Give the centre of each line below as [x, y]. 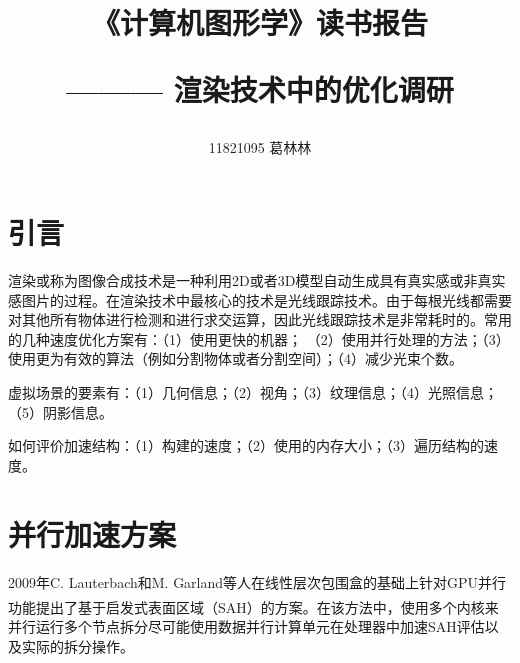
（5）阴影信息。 [60, 411]
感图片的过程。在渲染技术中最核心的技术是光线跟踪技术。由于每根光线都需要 [260, 299]
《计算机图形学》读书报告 [259, 22]
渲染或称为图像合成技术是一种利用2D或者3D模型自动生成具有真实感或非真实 [257, 280]
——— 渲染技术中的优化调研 [260, 89]
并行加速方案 [92, 533]
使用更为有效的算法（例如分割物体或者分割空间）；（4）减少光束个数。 [235, 358]
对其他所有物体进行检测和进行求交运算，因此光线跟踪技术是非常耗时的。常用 [260, 319]
